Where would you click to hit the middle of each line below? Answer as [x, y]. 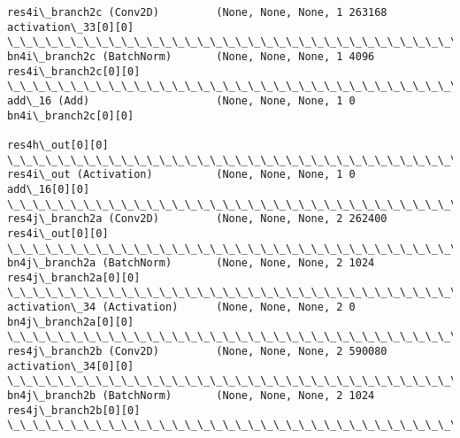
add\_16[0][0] [49, 189]
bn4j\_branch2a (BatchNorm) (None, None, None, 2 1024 [191, 263]
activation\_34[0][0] [71, 366]
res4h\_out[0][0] [58, 145]
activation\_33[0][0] [71, 27]
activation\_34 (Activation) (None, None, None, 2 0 [181, 307]
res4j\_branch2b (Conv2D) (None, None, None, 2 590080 [197, 352]
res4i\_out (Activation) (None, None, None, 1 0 [181, 175]
